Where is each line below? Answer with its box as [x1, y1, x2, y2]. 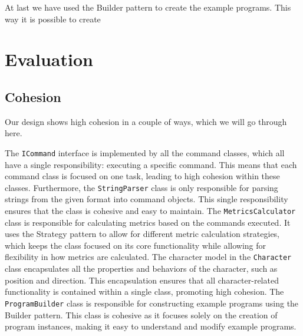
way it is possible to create [5, 12, 101, 25]
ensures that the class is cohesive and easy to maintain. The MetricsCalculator [5, 205, 296, 217]
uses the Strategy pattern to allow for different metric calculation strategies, [5, 228, 280, 240]
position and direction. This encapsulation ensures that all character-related [5, 274, 279, 286]
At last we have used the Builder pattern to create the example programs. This [5, 1, 291, 13]
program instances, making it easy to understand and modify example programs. [5, 320, 297, 332]
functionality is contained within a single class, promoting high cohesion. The [5, 285, 284, 298]
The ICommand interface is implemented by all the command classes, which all [5, 146, 285, 159]
